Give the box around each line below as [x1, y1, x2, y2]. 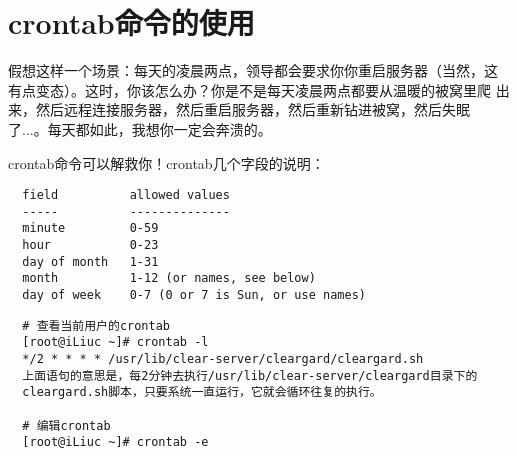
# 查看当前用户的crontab [22, 318, 170, 333]
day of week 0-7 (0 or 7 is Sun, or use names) [22, 288, 366, 303]
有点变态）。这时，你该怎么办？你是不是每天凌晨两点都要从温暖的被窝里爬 [8, 79, 491, 100]
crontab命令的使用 [8, 2, 255, 43]
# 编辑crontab [22, 418, 111, 433]
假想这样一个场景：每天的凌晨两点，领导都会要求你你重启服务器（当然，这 [8, 60, 498, 81]
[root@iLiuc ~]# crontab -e [22, 435, 209, 450]
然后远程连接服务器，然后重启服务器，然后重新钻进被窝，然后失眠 [35, 99, 470, 120]
